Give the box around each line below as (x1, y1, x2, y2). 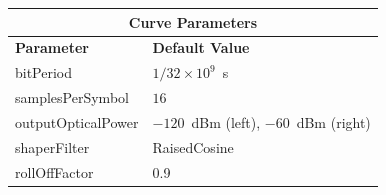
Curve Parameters (128, 11, 258, 32)
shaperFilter (15, 136, 90, 157)
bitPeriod (15, 62, 73, 83)
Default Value (152, 37, 250, 58)
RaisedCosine (152, 136, 234, 157)
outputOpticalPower (15, 111, 139, 132)
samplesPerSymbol (15, 87, 129, 108)
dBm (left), (191, 111, 261, 132)
